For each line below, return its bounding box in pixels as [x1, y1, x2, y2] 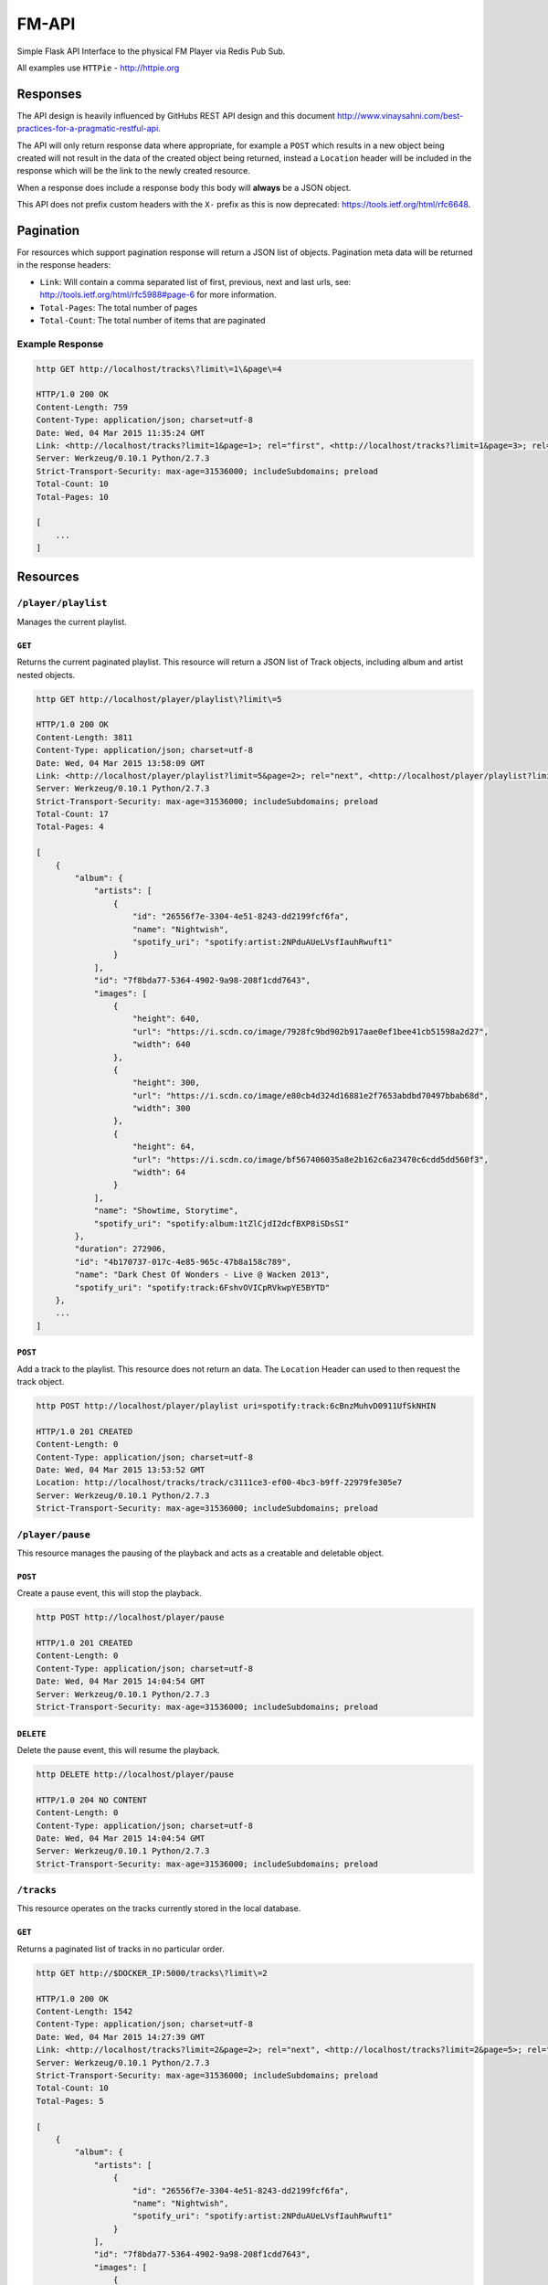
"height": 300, [132, 1078, 201, 1088]
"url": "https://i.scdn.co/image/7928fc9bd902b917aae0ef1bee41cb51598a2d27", [132, 1026, 489, 1036]
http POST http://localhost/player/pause [36, 1612, 225, 1622]
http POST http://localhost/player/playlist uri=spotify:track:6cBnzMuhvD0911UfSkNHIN [36, 1401, 437, 1411]
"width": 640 [132, 1039, 191, 1050]
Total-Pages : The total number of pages [39, 302, 198, 313]
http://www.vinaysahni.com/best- [336, 110, 464, 121]
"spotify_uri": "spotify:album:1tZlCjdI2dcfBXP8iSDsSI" [93, 1218, 350, 1228]
